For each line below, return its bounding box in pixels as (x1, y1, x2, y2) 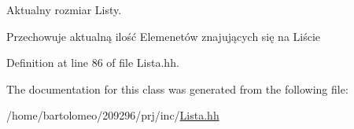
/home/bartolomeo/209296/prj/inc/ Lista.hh (6, 107, 219, 123)
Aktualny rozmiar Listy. (6, 2, 122, 17)
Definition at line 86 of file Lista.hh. (6, 54, 179, 71)
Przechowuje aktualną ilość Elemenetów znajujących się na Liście (6, 28, 321, 44)
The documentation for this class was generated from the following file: (6, 80, 348, 97)
